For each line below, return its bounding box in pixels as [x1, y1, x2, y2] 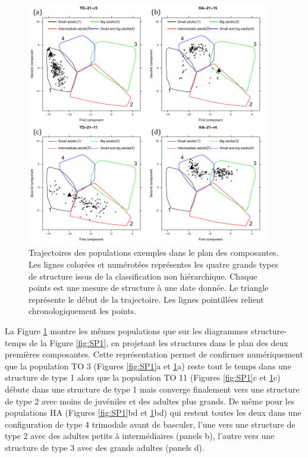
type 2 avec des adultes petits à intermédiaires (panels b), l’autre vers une [5, 429, 275, 442]
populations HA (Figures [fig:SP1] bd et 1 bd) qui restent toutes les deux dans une [5, 406, 301, 419]
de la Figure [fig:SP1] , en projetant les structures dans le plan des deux [29, 336, 288, 349]
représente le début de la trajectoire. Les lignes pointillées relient [29, 293, 264, 305]
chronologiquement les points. [29, 305, 137, 317]
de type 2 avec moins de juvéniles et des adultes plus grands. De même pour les [5, 394, 295, 407]
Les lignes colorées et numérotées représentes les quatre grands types [29, 258, 279, 270]
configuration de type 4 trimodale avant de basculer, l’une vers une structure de [5, 418, 296, 430]
